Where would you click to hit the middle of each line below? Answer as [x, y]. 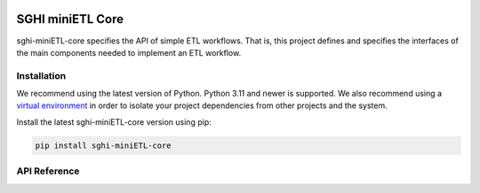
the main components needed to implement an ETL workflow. [129, 52]
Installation [41, 75]
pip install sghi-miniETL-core [104, 145]
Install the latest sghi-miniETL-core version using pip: [114, 122]
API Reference [48, 171]
